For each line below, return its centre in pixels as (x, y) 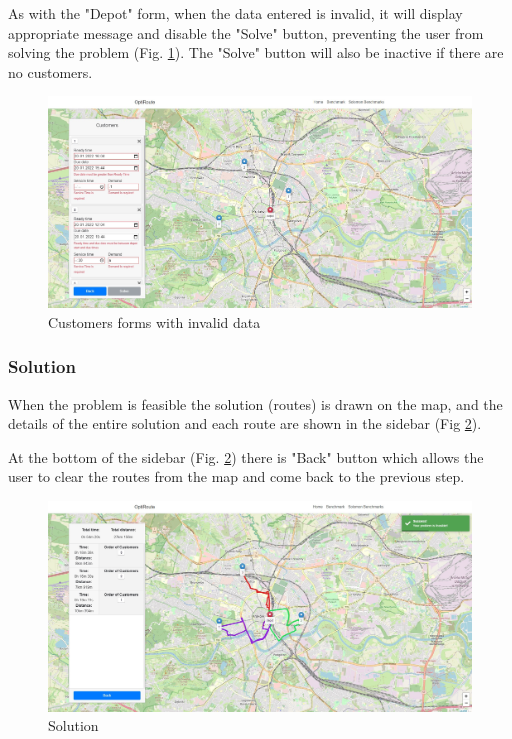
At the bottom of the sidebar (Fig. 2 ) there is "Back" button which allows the (246, 456)
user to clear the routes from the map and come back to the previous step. (236, 476)
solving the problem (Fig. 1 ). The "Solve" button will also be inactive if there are (256, 52)
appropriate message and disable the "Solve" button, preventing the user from (246, 32)
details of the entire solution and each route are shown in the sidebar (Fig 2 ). (245, 423)
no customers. (50, 71)
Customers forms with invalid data (154, 321)
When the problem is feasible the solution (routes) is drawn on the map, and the (255, 403)
